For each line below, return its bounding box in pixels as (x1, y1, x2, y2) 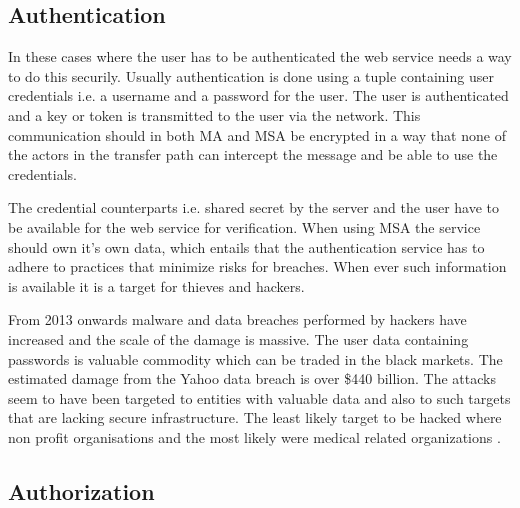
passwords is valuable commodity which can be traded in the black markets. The (8, 348, 503, 369)
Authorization (8, 475, 155, 506)
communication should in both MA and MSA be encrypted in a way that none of (8, 124, 506, 145)
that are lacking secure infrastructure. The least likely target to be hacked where (8, 407, 502, 428)
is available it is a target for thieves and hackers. (8, 275, 305, 296)
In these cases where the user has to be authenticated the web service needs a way (8, 46, 512, 67)
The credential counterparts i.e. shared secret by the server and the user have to (8, 197, 500, 218)
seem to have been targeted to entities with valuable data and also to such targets (8, 387, 511, 408)
